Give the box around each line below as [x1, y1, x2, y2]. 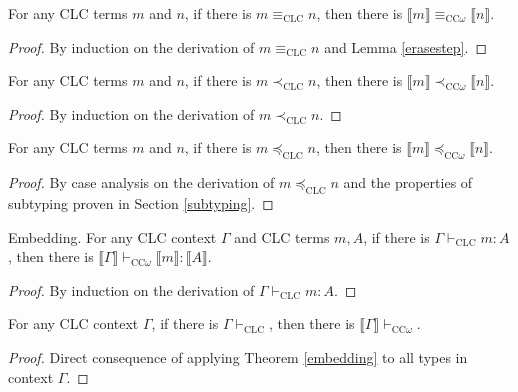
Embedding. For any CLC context [8, 226, 217, 247]
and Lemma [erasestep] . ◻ [324, 36, 488, 57]
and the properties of [343, 172, 473, 193]
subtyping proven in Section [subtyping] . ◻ [8, 192, 274, 213]
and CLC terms [234, 226, 330, 247]
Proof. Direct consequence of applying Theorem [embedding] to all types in [8, 346, 468, 367]
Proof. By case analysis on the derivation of [8, 172, 275, 193]
